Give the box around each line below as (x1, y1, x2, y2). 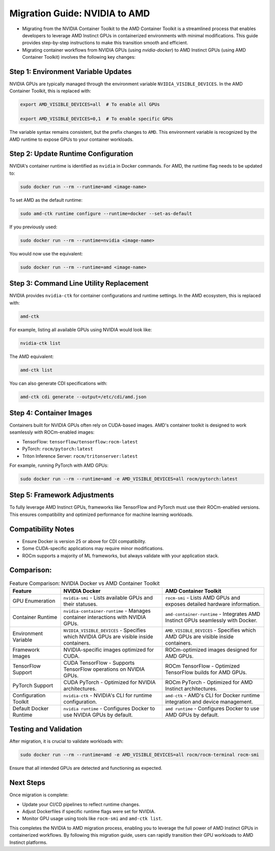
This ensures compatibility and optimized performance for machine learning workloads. (9, 511, 194, 517)
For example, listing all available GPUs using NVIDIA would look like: (9, 326, 152, 333)
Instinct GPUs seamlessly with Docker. (165, 617, 258, 624)
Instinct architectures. (165, 685, 217, 692)
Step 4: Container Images (9, 409, 93, 417)
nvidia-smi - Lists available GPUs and (63, 594, 153, 601)
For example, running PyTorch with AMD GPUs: (9, 462, 109, 468)
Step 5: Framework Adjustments (9, 491, 114, 500)
